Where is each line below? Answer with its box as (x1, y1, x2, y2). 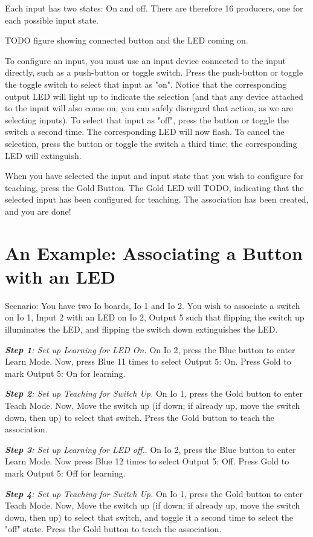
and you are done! (5, 204, 71, 217)
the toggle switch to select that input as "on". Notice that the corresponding (5, 77, 287, 90)
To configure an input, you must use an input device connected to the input (5, 54, 286, 67)
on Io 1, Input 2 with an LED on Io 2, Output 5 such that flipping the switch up (5, 311, 305, 324)
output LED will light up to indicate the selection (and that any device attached (5, 89, 303, 102)
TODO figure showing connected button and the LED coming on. (5, 34, 248, 47)
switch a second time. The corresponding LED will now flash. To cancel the (5, 125, 285, 138)
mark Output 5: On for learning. (5, 366, 126, 379)
